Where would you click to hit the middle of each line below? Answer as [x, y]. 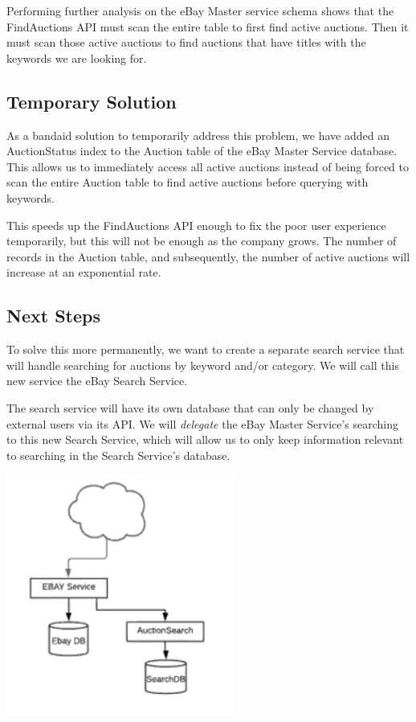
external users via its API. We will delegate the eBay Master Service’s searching [203, 423]
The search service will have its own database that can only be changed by [190, 407]
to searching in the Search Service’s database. [118, 455]
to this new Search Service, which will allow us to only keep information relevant [205, 439]
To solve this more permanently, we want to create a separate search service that [206, 349]
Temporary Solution [92, 101]
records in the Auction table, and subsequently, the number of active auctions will [208, 256]
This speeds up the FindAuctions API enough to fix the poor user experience [196, 225]
